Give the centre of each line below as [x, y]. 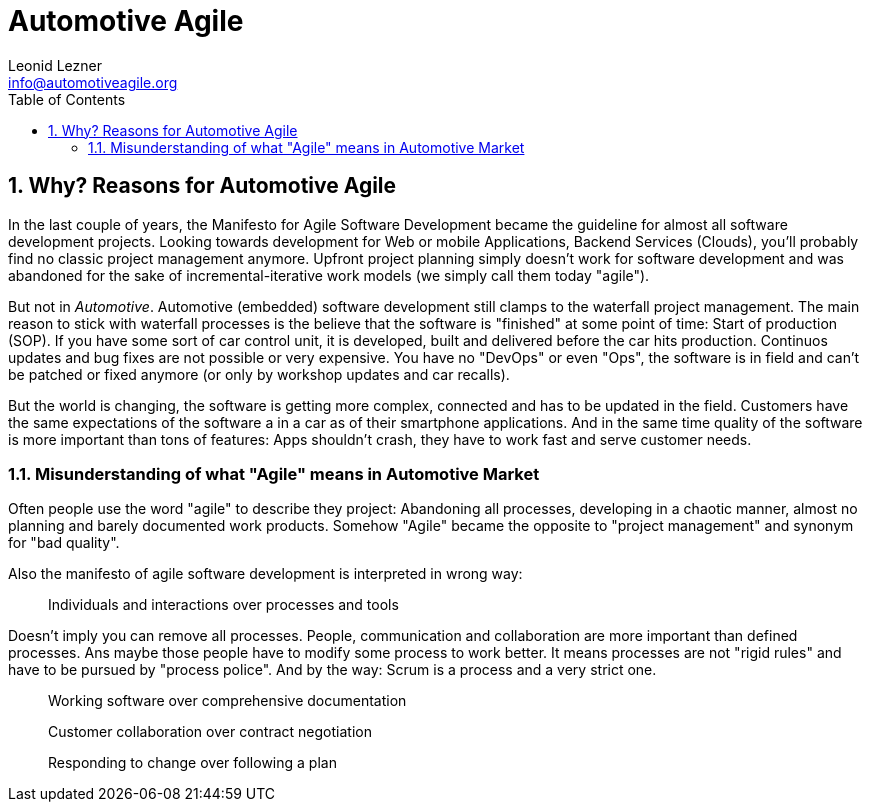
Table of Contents [67, 99]
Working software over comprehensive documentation [227, 701]
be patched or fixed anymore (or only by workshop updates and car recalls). [259, 374]
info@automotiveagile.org [93, 82]
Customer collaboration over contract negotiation [210, 732]
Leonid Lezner [55, 65]
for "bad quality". [64, 543]
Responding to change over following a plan [192, 763]
